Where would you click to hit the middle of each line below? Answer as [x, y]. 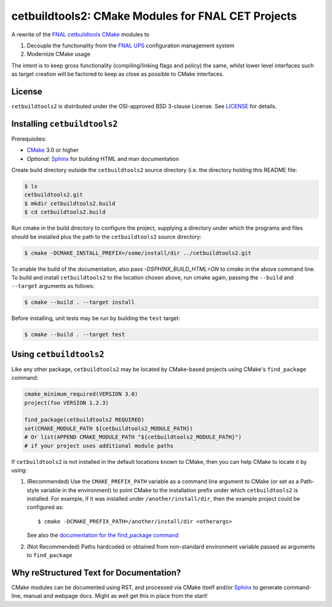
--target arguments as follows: [53, 286]
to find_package [49, 555]
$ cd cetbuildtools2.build [65, 212]
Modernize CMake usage [59, 54]
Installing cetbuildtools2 [65, 124]
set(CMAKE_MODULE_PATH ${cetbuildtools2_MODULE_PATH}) [109, 428]
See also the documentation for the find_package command [103, 535]
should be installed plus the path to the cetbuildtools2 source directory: [107, 237]
